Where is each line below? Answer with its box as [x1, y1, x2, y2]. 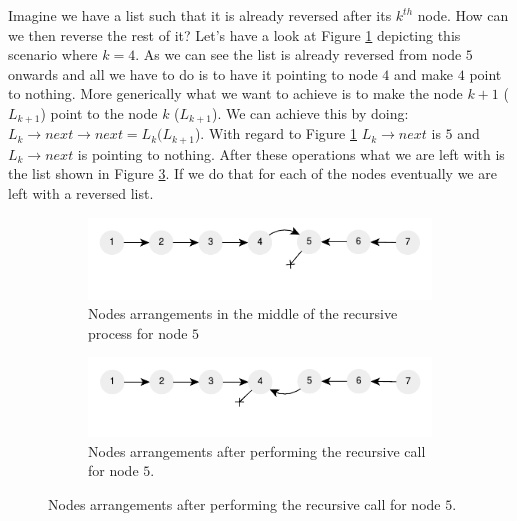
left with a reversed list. [8, 183, 154, 204]
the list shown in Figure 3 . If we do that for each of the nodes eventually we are [8, 163, 497, 184]
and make [393, 63, 454, 84]
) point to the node [40, 102, 158, 123]
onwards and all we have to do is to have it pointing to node [8, 63, 378, 84]
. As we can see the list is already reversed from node [135, 44, 462, 65]
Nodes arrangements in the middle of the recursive [88, 303, 398, 324]
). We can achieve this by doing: [211, 102, 409, 123]
